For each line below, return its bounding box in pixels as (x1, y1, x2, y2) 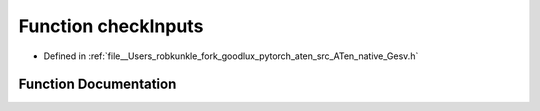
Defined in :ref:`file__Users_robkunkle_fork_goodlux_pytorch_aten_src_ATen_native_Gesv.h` (43, 50, 419, 62)
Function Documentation (18, 76, 177, 93)
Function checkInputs (18, 15, 204, 37)
